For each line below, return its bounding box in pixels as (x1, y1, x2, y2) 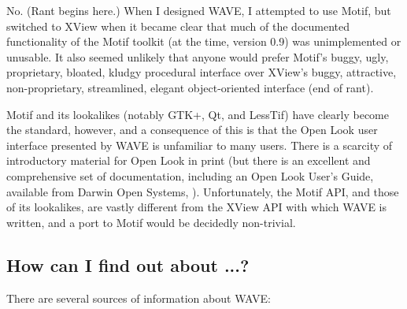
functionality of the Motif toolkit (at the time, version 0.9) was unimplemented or (6, 33, 401, 50)
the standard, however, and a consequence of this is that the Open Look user (6, 121, 378, 138)
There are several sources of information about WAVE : (6, 289, 271, 306)
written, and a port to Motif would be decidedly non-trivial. (6, 214, 296, 230)
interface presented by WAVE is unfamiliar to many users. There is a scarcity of (6, 136, 393, 153)
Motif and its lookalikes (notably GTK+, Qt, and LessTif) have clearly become (6, 106, 389, 122)
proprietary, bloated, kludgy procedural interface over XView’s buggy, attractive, (6, 64, 397, 80)
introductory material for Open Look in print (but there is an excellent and (6, 152, 371, 169)
